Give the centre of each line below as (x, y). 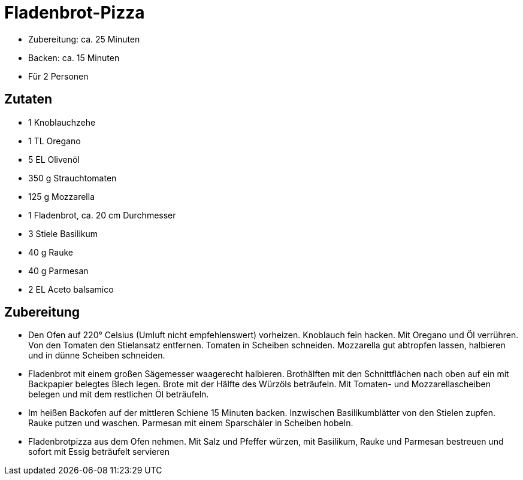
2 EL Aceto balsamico (71, 289)
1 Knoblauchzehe (62, 122)
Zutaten (28, 99)
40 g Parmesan (58, 271)
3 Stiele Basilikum (63, 233)
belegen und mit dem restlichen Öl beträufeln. (119, 394)
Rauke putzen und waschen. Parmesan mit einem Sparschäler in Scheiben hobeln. (191, 423)
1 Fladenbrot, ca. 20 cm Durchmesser (102, 215)
